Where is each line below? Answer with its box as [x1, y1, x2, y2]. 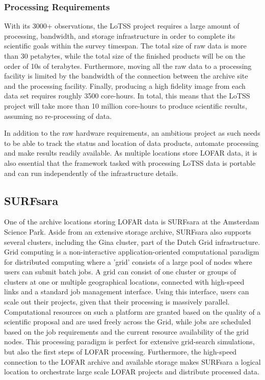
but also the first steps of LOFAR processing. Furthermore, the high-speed [4, 346, 237, 357]
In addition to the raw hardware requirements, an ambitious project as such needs [4, 128, 260, 138]
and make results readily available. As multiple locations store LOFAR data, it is [4, 147, 257, 158]
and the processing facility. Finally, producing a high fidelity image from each [4, 80, 246, 91]
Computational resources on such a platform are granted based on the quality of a [4, 306, 261, 317]
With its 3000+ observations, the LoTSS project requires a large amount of [4, 20, 240, 31]
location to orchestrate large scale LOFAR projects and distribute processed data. [4, 366, 259, 377]
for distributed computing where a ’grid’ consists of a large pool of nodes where [4, 256, 252, 267]
